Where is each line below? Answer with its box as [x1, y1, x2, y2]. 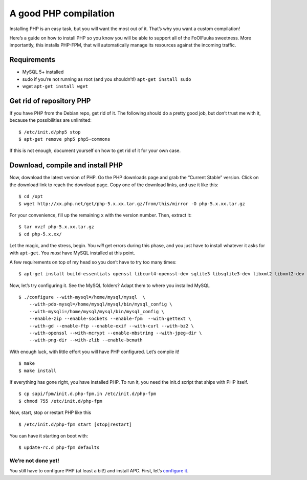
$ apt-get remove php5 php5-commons [18, 136, 111, 142]
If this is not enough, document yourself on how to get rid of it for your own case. [9, 147, 181, 154]
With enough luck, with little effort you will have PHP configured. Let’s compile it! [9, 348, 180, 355]
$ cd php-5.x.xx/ [18, 231, 62, 237]
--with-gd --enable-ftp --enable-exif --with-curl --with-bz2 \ [29, 323, 194, 329]
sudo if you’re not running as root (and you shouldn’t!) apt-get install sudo [22, 76, 191, 82]
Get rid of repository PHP [9, 96, 91, 105]
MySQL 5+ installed [22, 69, 64, 75]
